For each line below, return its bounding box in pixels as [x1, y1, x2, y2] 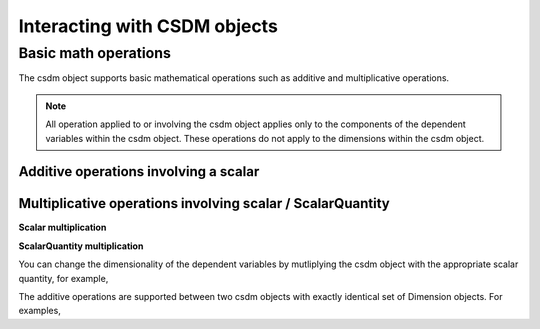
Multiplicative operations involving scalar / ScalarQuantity [18, 195, 390, 212]
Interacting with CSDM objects [18, 15, 279, 37]
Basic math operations [18, 44, 172, 62]
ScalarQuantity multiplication [18, 240, 144, 252]
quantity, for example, [18, 272, 109, 284]
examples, [18, 305, 62, 317]
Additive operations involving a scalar [18, 163, 260, 180]
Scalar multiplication [18, 221, 107, 234]
